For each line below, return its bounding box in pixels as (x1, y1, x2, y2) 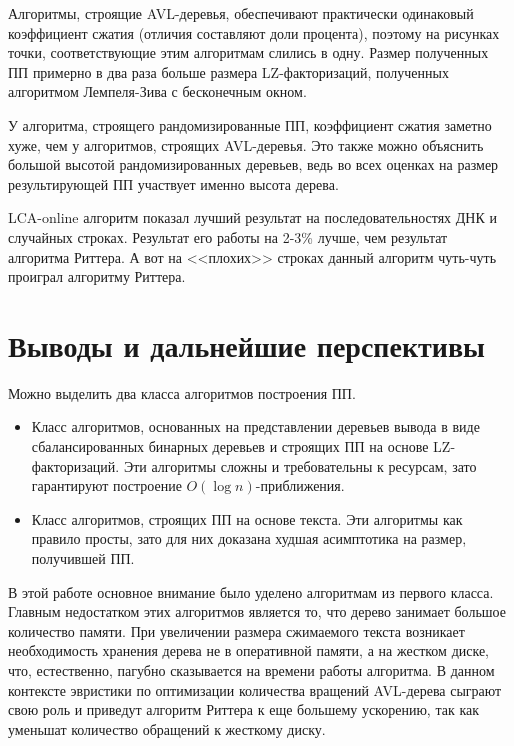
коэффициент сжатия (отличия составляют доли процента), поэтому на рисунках (8, 22, 500, 43)
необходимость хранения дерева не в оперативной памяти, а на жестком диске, (8, 640, 490, 661)
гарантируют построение (31, 475, 182, 496)
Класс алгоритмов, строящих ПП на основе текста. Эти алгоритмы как (31, 508, 463, 529)
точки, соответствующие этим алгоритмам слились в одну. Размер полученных (8, 42, 489, 63)
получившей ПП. (31, 548, 135, 568)
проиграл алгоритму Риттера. (8, 266, 186, 287)
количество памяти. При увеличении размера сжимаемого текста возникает (8, 620, 465, 641)
